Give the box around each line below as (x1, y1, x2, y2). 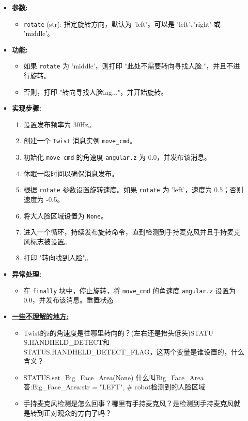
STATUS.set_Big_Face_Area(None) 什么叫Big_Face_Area (23, 372, 204, 382)
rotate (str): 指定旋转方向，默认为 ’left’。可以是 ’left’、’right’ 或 (23, 18, 221, 29)
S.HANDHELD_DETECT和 (23, 337, 110, 347)
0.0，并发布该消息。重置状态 (23, 295, 114, 305)
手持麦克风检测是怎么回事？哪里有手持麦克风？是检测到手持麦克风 (23, 398, 234, 408)
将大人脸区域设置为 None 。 (23, 210, 108, 220)
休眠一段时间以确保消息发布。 (23, 168, 119, 178)
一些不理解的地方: (12, 311, 69, 321)
